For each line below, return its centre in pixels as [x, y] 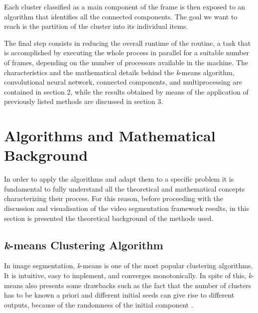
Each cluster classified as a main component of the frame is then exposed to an [125, 6]
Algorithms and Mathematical [110, 136]
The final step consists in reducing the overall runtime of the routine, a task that [128, 43]
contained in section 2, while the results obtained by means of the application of [126, 91]
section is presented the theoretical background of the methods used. [109, 218]
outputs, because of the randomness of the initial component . [99, 304]
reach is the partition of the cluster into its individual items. [96, 26]
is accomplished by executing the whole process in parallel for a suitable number [127, 52]
